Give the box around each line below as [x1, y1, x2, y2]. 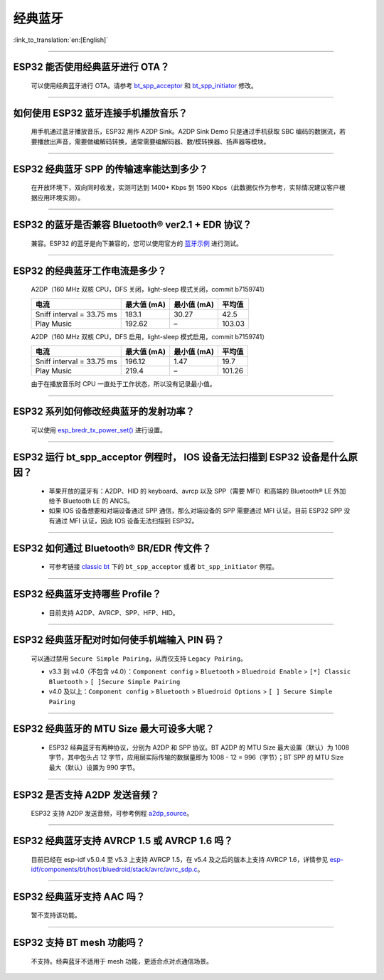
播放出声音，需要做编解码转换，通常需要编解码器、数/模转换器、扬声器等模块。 [36, 137, 270, 146]
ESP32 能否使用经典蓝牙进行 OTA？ [13, 61, 170, 73]
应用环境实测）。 [36, 193, 85, 202]
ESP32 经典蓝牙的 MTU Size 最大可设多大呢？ [13, 723, 215, 735]
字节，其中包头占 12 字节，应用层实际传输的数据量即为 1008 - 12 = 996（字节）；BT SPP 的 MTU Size [48, 753, 344, 762]
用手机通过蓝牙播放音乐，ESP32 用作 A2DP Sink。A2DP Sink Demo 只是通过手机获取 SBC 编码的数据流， [31, 127, 340, 136]
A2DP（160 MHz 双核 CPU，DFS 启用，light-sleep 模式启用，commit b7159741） [31, 332, 269, 341]
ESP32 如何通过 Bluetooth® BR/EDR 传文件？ [13, 542, 212, 554]
